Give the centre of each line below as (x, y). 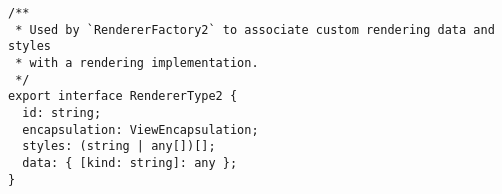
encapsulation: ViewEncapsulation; (140, 129)
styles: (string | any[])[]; (119, 146)
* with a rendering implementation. (137, 62)
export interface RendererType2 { (123, 96)
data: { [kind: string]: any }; (130, 162)
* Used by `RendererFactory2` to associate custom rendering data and (255, 29)
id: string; (62, 112)
